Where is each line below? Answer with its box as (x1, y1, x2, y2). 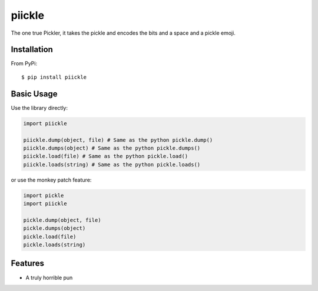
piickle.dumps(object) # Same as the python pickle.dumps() (23, 145, 201, 151)
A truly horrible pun (25, 274, 73, 281)
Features (11, 259, 44, 269)
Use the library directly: (11, 104, 68, 111)
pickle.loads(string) (23, 242, 86, 248)
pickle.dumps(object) (23, 225, 86, 232)
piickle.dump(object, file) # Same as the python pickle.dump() (23, 136, 213, 143)
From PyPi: (11, 60, 38, 67)
